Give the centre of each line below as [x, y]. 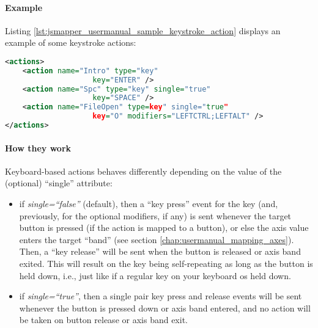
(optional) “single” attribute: [59, 183]
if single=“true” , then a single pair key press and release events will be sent [161, 296]
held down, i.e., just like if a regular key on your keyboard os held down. [155, 275]
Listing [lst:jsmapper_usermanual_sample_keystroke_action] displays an [143, 30]
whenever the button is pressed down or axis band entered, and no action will [165, 308]
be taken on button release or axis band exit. [103, 320]
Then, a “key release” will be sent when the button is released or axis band [160, 251]
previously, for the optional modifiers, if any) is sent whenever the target [155, 215]
